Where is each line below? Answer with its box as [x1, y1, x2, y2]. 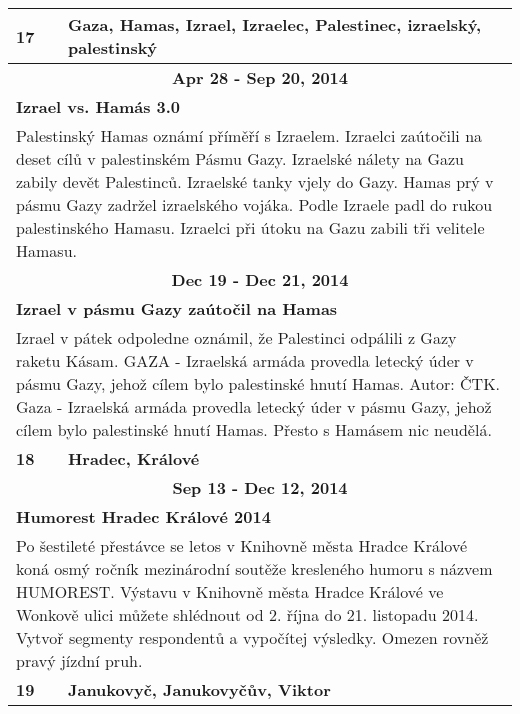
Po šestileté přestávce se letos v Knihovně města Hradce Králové [16, 534, 468, 557]
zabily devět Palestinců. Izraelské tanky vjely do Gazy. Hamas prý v [16, 170, 494, 193]
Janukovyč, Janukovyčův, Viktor [67, 678, 331, 701]
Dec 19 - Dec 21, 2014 [171, 268, 349, 291]
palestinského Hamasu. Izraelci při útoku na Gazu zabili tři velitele [16, 216, 485, 239]
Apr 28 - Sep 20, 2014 [171, 66, 349, 89]
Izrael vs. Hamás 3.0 [16, 95, 181, 118]
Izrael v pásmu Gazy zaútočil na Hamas [16, 297, 338, 320]
